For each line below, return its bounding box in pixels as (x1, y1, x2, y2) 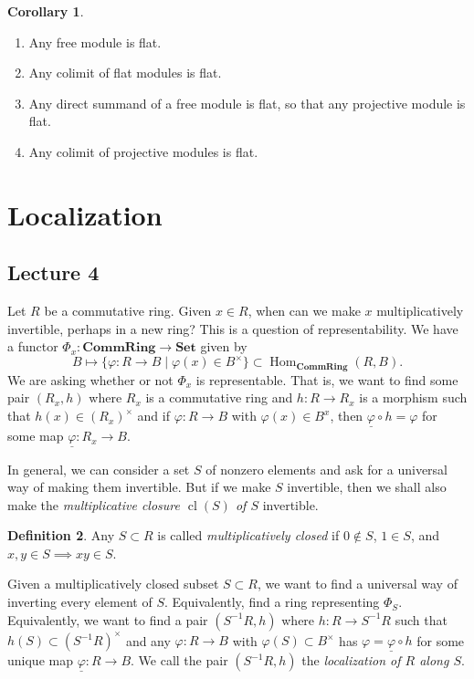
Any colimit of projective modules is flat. (28, 141, 258, 161)
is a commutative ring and (145, 388, 293, 407)
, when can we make (248, 301, 361, 320)
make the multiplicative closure (7, 495, 180, 514)
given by (200, 337, 248, 356)
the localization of (301, 651, 401, 670)
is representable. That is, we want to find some (195, 370, 458, 389)
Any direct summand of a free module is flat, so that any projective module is (28, 93, 466, 112)
